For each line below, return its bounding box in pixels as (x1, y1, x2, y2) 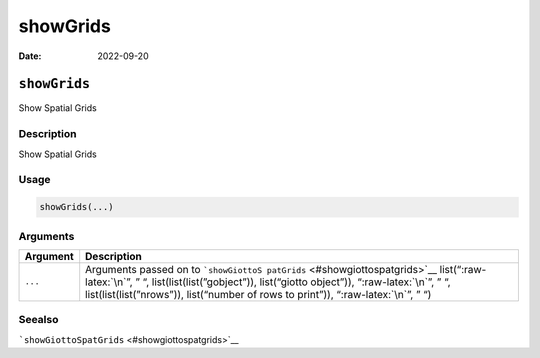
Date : (18, 50, 42, 62)
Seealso (18, 313, 59, 327)
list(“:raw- (439, 262, 487, 276)
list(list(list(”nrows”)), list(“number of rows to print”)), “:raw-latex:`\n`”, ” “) (85, 287, 432, 301)
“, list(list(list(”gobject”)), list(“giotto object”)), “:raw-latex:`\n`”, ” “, (142, 275, 451, 289)
